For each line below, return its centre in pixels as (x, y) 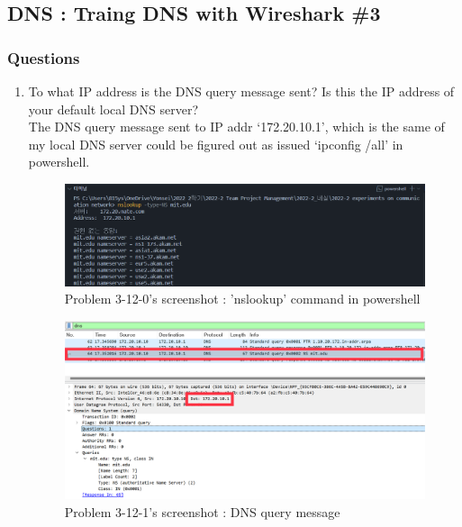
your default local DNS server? (113, 109)
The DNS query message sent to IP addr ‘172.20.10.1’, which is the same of (236, 127)
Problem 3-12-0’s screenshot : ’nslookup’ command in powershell (242, 299)
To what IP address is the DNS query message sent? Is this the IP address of (241, 91)
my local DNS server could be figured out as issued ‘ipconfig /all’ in (216, 144)
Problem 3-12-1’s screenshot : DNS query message (202, 512)
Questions (44, 57)
